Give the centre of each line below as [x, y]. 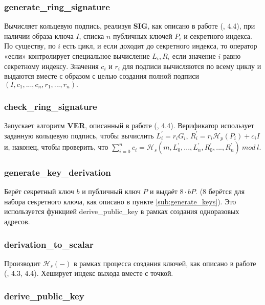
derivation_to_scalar [49, 244]
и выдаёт [164, 191]
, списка [92, 36]
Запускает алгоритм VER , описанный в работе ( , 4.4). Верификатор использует [129, 125]
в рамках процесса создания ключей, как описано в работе [165, 263]
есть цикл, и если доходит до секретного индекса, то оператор [160, 46]
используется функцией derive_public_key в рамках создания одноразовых [122, 211]
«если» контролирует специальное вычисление [77, 56]
